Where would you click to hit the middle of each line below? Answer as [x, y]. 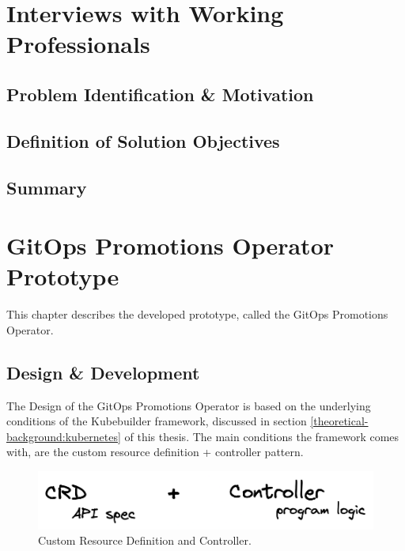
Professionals [78, 44]
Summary [47, 187]
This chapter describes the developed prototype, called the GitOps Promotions [197, 314]
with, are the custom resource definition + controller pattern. [155, 452]
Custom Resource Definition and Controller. [145, 540]
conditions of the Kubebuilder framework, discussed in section [157, 421]
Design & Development [103, 372]
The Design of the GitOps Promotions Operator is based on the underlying [189, 405]
